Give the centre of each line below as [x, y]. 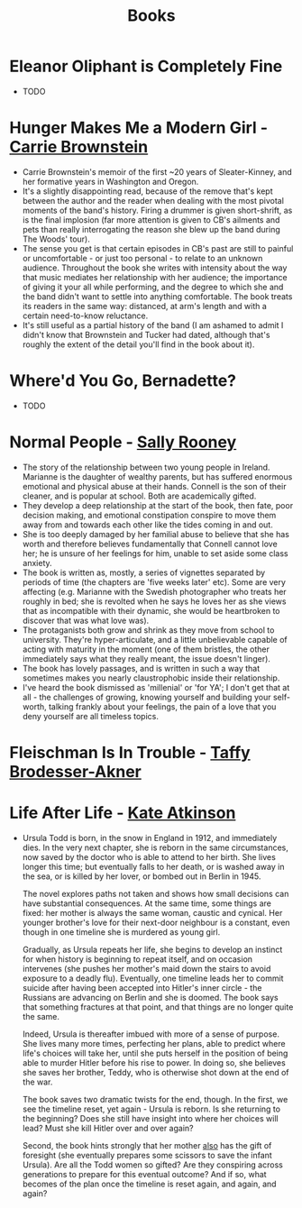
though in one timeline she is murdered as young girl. [121, 932]
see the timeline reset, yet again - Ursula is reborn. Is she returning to [151, 1109]
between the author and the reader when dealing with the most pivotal [153, 200]
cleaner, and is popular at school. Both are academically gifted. [139, 496]
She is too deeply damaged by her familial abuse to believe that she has [156, 534]
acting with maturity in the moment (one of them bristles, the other [146, 649]
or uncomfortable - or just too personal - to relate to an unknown [142, 258]
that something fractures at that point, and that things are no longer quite [158, 1007]
